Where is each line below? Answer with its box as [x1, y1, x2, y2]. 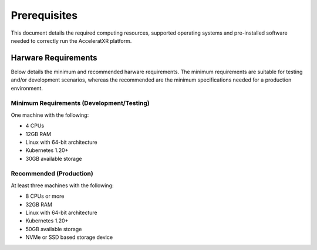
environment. [11, 85, 43, 92]
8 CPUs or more [25, 192, 65, 200]
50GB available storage [25, 225, 82, 232]
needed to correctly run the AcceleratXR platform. [11, 37, 132, 44]
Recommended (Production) [11, 170, 93, 178]
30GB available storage [25, 155, 82, 162]
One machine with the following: [11, 112, 89, 119]
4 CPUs [25, 122, 44, 129]
